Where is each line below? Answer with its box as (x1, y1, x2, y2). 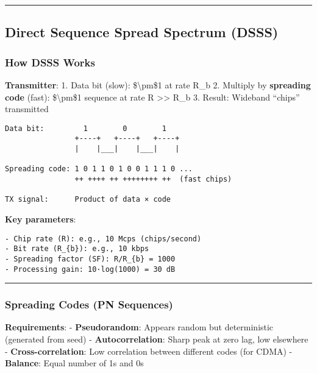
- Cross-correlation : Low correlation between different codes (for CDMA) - (5, 344, 293, 357)
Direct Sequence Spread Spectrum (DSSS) (5, 23, 279, 41)
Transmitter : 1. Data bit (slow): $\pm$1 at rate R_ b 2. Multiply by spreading (5, 79, 311, 91)
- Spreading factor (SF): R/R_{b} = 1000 (5, 254, 176, 263)
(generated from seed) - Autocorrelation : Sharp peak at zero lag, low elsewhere (5, 333, 308, 346)
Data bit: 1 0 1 (5, 124, 166, 133)
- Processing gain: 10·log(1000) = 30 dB (5, 265, 176, 274)
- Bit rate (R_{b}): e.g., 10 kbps (5, 244, 149, 254)
